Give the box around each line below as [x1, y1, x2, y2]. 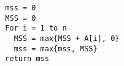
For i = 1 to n [5, 24, 67, 33]
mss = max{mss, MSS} [14, 44, 98, 53]
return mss [5, 54, 49, 64]
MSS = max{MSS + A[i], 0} [14, 34, 120, 43]
